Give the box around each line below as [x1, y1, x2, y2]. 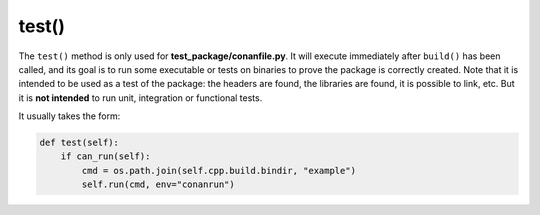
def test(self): [39, 137, 120, 149]
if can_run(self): [60, 151, 151, 162]
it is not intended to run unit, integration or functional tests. [18, 91, 263, 104]
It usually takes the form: [18, 110, 121, 122]
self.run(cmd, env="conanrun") [81, 179, 235, 190]
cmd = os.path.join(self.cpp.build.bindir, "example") [81, 165, 357, 176]
